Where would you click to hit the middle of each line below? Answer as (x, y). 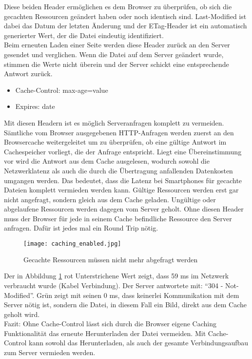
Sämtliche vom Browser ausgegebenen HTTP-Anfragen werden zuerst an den (119, 132)
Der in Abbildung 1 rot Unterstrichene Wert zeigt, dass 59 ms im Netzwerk (116, 276)
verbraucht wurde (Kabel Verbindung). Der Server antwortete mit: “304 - (114, 285)
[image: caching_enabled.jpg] (72, 244)
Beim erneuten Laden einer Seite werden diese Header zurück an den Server (117, 45)
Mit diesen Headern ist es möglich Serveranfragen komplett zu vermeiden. (114, 122)
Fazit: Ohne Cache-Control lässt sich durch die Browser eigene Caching (110, 324)
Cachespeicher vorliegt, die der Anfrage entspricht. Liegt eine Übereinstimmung (123, 151)
